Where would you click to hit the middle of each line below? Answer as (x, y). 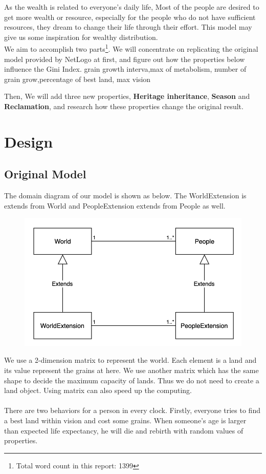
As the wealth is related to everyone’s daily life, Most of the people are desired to (132, 7)
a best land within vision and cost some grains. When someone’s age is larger (125, 420)
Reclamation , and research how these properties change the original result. (124, 106)
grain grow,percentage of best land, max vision (77, 79)
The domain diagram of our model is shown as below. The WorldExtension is (125, 195)
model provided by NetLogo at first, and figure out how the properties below (125, 59)
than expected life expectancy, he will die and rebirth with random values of (124, 430)
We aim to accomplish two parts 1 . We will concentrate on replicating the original (131, 48)
